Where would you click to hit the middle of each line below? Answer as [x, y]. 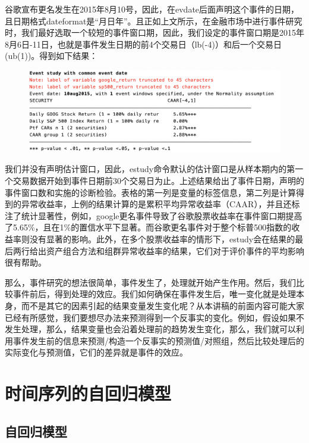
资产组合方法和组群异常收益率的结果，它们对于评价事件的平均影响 [175, 250]
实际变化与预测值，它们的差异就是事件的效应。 [96, 352]
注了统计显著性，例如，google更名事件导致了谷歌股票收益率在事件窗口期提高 [154, 215]
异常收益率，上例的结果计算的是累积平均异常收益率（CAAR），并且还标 [160, 204]
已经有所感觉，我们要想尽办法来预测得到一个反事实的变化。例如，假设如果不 [154, 317]
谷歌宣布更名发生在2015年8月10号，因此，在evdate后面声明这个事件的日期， [152, 9]
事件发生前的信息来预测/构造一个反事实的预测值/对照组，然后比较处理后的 [158, 340]
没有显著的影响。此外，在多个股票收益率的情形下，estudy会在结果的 [162, 239]
